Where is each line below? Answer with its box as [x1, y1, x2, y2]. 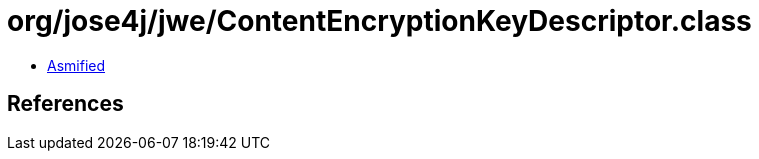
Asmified [47, 56, 106, 74]
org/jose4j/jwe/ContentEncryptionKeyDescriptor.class [7, 4, 752, 38]
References [7, 91, 124, 117]
